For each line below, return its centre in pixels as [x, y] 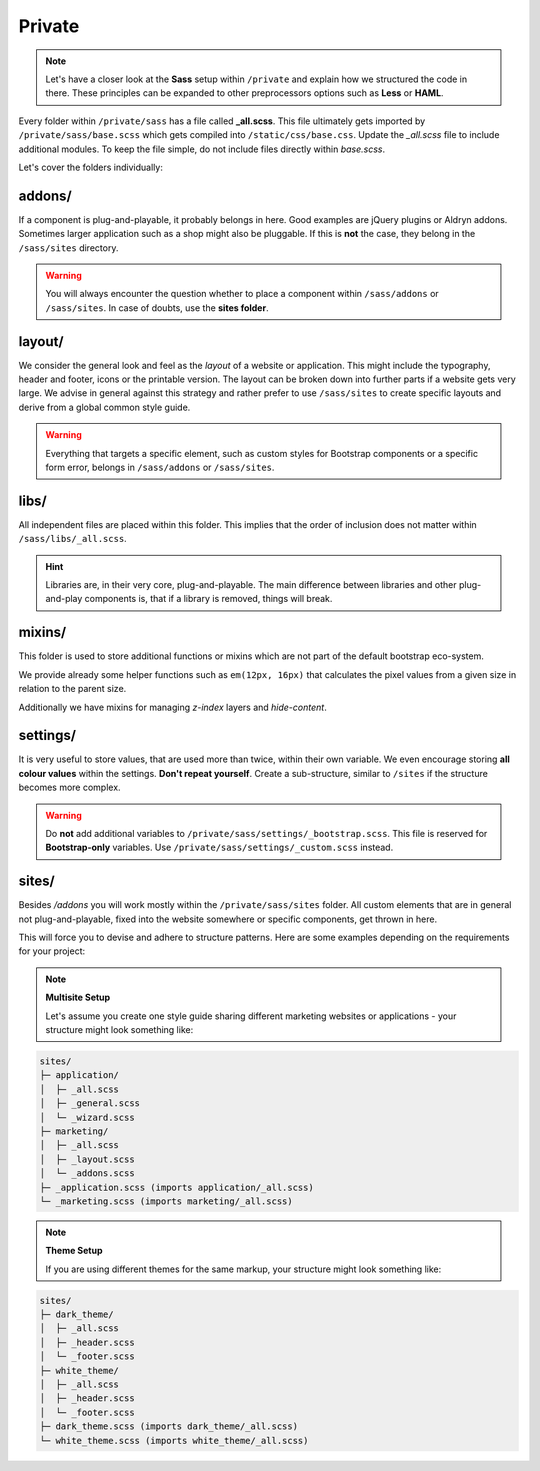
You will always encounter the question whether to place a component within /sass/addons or [242, 294]
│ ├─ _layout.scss [87, 1159]
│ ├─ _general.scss [89, 1103]
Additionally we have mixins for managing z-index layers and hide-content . [172, 707]
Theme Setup [74, 1251]
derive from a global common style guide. [104, 407]
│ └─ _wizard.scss [87, 1117]
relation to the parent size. [72, 689]
